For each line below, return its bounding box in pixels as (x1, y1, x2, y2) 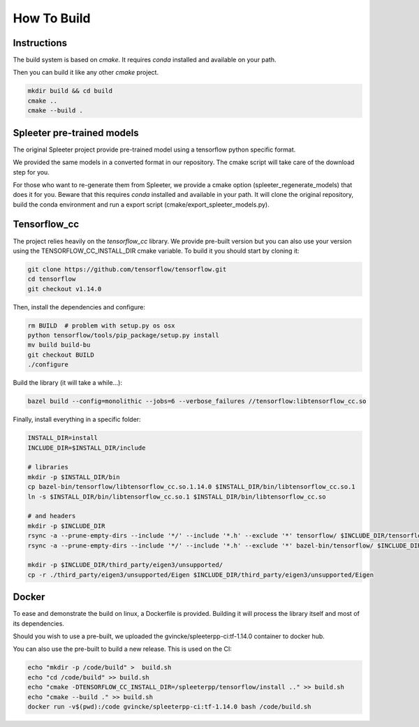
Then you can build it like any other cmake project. (13, 68, 159, 77)
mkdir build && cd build (27, 87, 113, 95)
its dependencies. (13, 619, 64, 628)
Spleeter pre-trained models (13, 126, 139, 139)
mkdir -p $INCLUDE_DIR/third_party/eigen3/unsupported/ (27, 561, 223, 569)
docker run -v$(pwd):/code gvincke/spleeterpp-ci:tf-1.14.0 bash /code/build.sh (27, 703, 311, 710)
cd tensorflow (27, 275, 76, 283)
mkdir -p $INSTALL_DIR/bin (27, 473, 120, 481)
